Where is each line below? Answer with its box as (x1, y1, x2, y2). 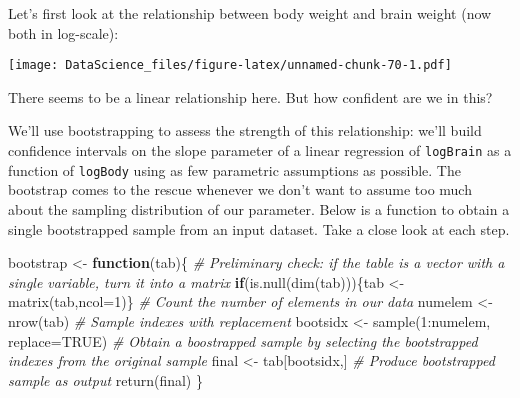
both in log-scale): (8, 22, 119, 43)
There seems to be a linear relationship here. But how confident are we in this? (8, 86, 493, 107)
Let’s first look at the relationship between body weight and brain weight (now (8, 3, 492, 23)
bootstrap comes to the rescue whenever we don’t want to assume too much (8, 179, 472, 200)
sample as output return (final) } (8, 369, 203, 390)
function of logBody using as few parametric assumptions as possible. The (8, 159, 461, 180)
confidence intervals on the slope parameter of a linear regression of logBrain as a (8, 140, 512, 161)
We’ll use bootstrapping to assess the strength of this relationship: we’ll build (8, 120, 482, 141)
